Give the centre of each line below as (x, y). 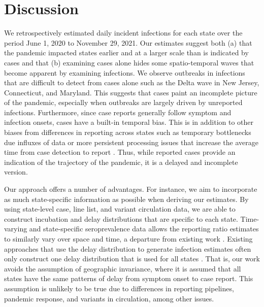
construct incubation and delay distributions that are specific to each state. (121, 218)
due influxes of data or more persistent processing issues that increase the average (131, 142)
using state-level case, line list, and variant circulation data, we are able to (120, 209)
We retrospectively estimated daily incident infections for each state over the (123, 33)
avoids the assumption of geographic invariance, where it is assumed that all (123, 268)
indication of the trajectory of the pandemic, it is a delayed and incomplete (121, 162)
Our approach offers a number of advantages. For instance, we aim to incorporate (131, 189)
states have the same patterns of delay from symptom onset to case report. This (129, 278)
